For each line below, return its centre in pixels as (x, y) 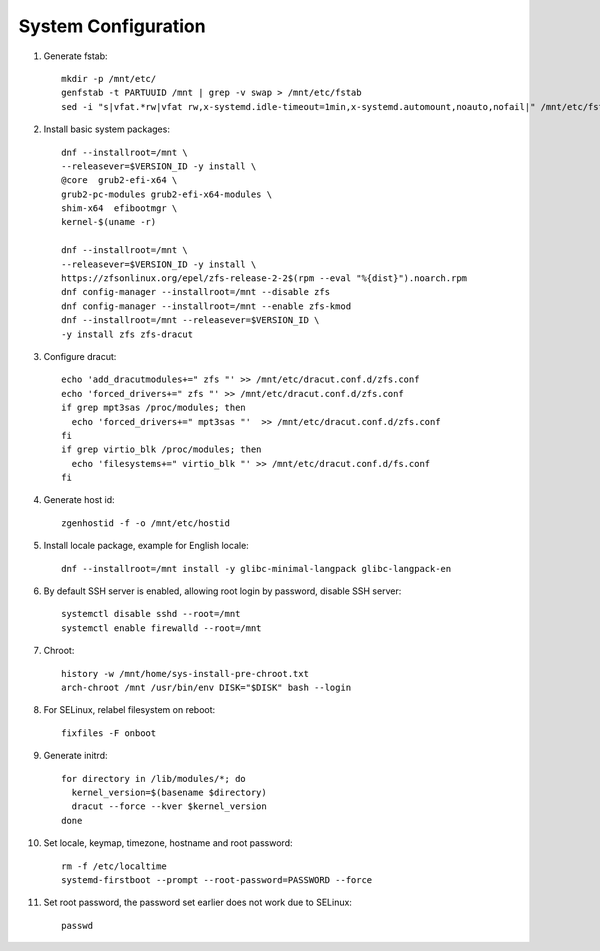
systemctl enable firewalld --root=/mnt (161, 628)
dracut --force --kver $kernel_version (169, 806)
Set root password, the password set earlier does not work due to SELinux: (197, 902)
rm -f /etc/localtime (114, 866)
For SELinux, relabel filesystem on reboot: (129, 710)
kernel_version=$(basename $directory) (169, 792)
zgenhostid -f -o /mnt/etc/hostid (145, 523)
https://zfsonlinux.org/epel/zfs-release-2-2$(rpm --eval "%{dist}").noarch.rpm (264, 278)
